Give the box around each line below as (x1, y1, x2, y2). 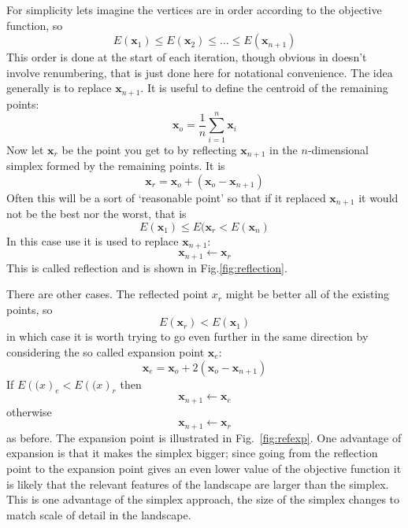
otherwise (6, 403, 52, 419)
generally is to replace (6, 79, 112, 96)
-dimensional (307, 141, 369, 157)
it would (358, 189, 399, 205)
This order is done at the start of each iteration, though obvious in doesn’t (6, 49, 367, 65)
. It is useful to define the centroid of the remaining (140, 79, 388, 96)
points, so (6, 301, 53, 317)
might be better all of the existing (225, 286, 390, 302)
